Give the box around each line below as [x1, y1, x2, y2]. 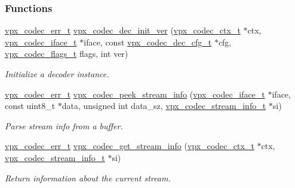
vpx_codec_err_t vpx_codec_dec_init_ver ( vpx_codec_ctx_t [5, 24, 241, 37]
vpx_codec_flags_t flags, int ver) [5, 47, 128, 60]
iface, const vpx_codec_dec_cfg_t [84, 35, 212, 48]
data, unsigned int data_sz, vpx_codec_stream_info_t [62, 99, 266, 112]
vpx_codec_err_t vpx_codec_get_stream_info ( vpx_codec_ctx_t [5, 140, 254, 152]
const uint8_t [5, 99, 56, 112]
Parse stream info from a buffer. [5, 119, 123, 132]
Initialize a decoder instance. [5, 68, 109, 80]
